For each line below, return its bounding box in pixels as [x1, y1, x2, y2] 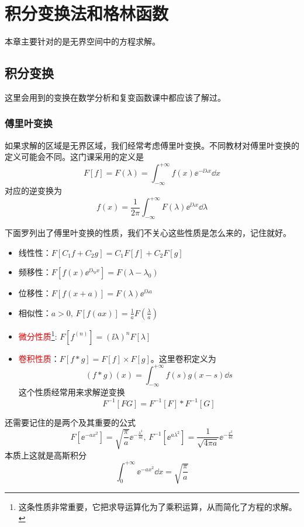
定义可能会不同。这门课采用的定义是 [5, 150, 144, 163]
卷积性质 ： [18, 352, 60, 364]
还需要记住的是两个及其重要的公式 [5, 416, 136, 428]
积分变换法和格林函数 [5, 1, 169, 25]
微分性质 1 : [18, 328, 57, 342]
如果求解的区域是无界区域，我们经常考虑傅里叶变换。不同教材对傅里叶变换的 [5, 139, 299, 151]
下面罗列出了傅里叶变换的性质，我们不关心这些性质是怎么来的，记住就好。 [5, 227, 291, 239]
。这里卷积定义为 [150, 352, 216, 364]
